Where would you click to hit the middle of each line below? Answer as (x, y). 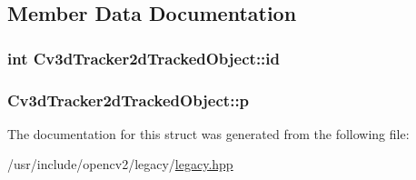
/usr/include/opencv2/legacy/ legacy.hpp (120, 164)
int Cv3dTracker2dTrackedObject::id (144, 58)
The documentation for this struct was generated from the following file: (208, 133)
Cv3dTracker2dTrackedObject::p (129, 100)
